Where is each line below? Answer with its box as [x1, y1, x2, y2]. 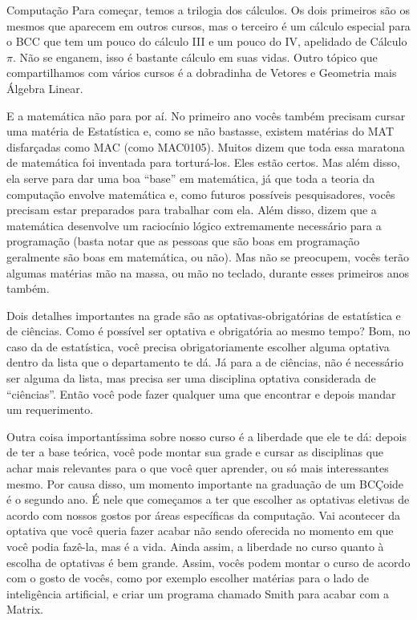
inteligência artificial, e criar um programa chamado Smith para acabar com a [6, 585, 390, 602]
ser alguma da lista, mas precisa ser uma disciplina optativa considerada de [6, 370, 376, 387]
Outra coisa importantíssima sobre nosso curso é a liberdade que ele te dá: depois [6, 428, 407, 444]
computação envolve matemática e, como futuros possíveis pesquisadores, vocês [6, 185, 395, 202]
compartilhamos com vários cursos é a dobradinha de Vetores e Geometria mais [6, 64, 397, 81]
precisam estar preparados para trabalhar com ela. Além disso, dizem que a [6, 201, 377, 218]
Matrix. [6, 601, 43, 618]
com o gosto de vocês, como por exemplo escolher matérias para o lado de [6, 569, 369, 586]
